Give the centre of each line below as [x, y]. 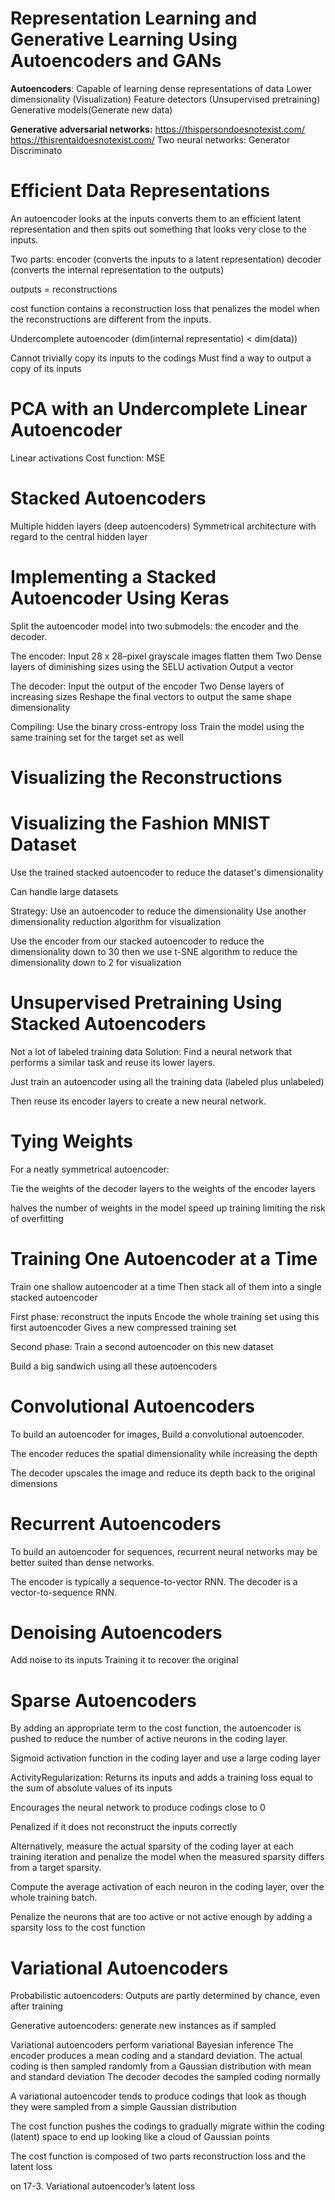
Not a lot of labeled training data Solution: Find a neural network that [151, 1051]
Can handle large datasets [64, 891]
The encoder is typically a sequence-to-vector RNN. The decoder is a [154, 1581]
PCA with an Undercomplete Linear [159, 409]
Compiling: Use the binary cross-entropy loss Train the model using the [157, 726]
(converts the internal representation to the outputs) [117, 269]
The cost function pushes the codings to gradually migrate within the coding [167, 2126]
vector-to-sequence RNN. [64, 1592]
